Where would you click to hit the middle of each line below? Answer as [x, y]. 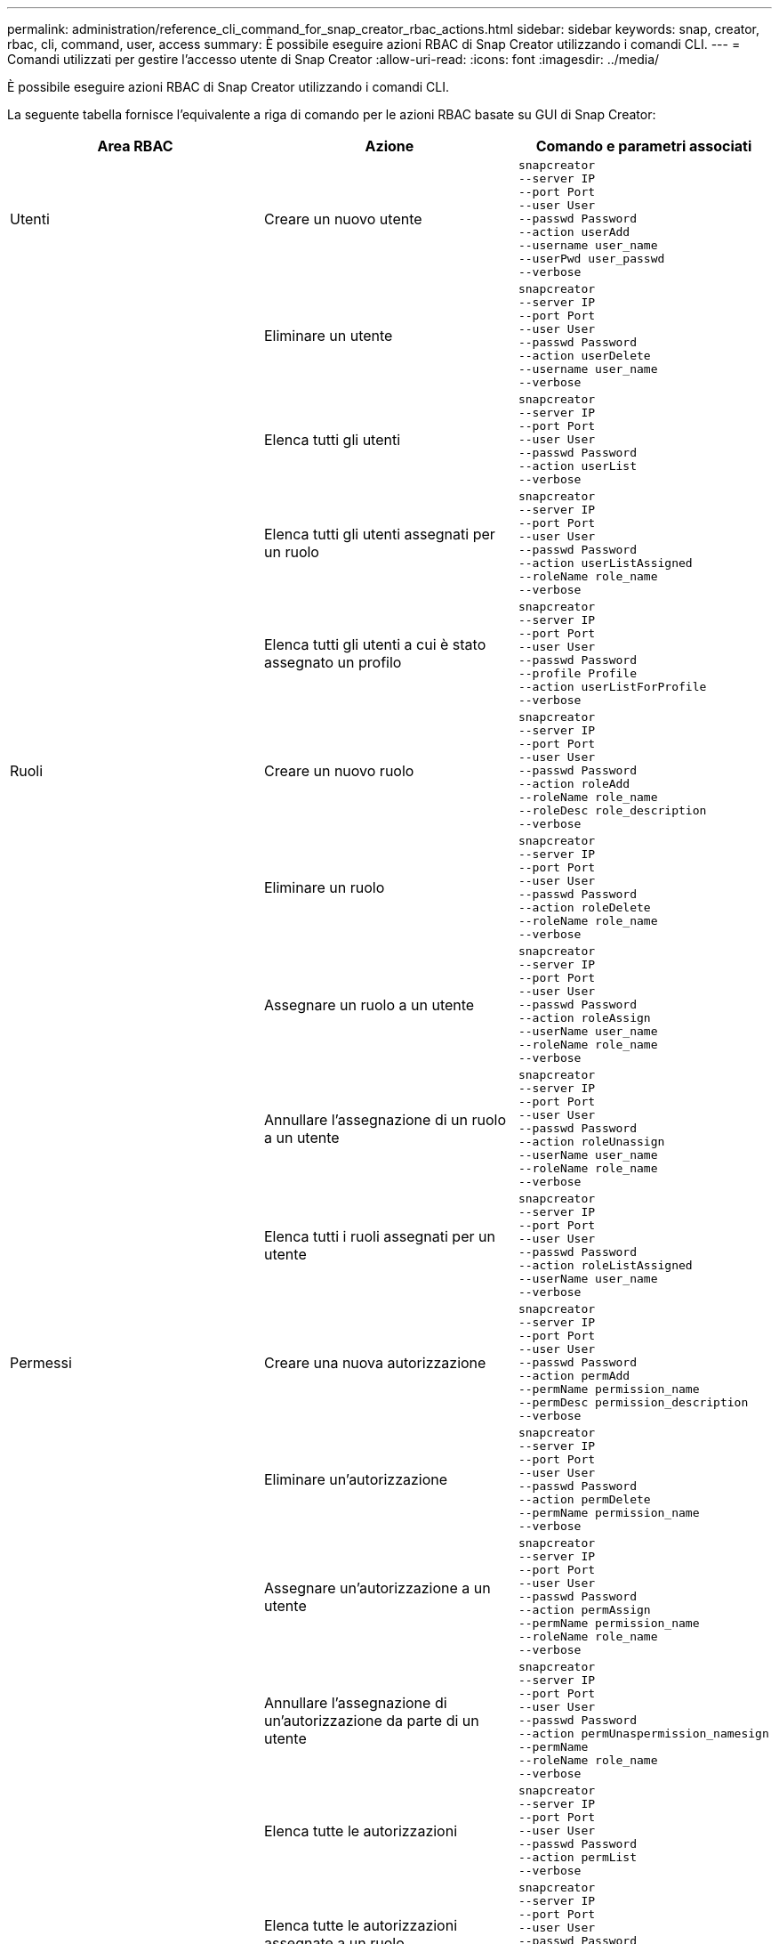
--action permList [578, 1857]
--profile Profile [578, 673]
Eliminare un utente [328, 336]
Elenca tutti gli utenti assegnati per [379, 534]
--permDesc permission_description [633, 1402]
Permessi [41, 1362]
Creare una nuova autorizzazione [375, 1362]
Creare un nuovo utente [343, 219]
